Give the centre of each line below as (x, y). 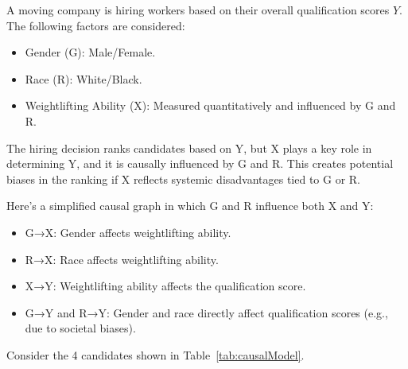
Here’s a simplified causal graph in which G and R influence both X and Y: (190, 206)
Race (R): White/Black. (84, 78)
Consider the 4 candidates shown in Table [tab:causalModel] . (155, 354)
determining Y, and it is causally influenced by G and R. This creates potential (200, 163)
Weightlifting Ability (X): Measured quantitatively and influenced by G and (210, 105)
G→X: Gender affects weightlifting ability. (128, 232)
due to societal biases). (80, 328)
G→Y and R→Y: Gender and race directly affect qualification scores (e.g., (206, 312)
